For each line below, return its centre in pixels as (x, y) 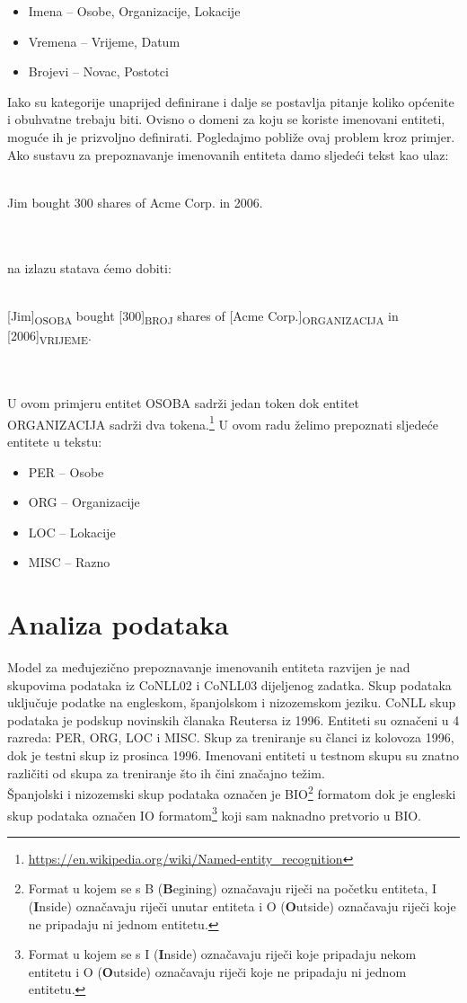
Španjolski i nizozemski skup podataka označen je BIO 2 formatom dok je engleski (232, 792)
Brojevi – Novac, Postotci (98, 71)
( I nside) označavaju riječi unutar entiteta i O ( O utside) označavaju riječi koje (242, 905)
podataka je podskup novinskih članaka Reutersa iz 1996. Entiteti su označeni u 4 (233, 719)
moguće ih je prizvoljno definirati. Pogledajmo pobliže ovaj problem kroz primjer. (231, 136)
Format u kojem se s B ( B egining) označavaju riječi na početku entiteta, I (233, 888)
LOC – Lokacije (72, 532)
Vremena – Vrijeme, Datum (104, 41)
